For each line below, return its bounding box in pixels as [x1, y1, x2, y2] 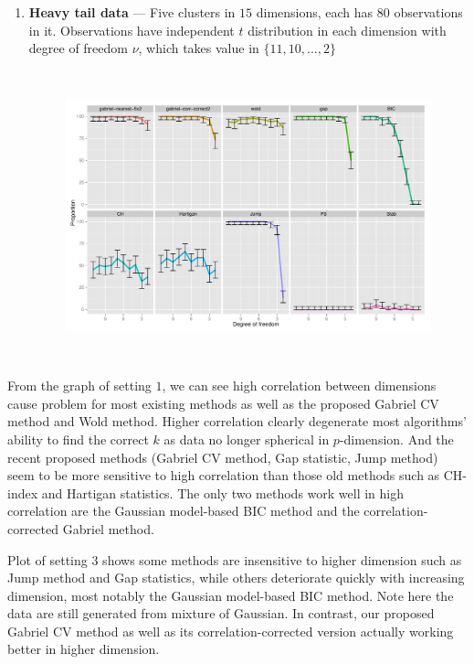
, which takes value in [138, 38, 259, 58]
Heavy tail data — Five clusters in [28, 3, 236, 21]
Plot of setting [7, 550, 88, 569]
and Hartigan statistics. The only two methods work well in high [41, 483, 404, 502]
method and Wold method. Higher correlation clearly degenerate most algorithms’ [7, 412, 467, 431]
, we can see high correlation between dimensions [162, 376, 437, 395]
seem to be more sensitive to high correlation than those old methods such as [7, 466, 440, 485]
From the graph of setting [7, 376, 152, 395]
